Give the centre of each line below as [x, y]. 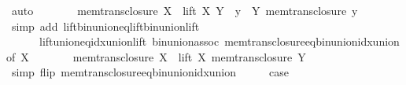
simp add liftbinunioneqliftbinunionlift [105, 26]
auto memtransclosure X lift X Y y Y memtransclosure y [185, 10]
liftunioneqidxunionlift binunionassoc [129, 41]
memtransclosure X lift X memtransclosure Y [189, 56]
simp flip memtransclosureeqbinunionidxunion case [150, 72]
